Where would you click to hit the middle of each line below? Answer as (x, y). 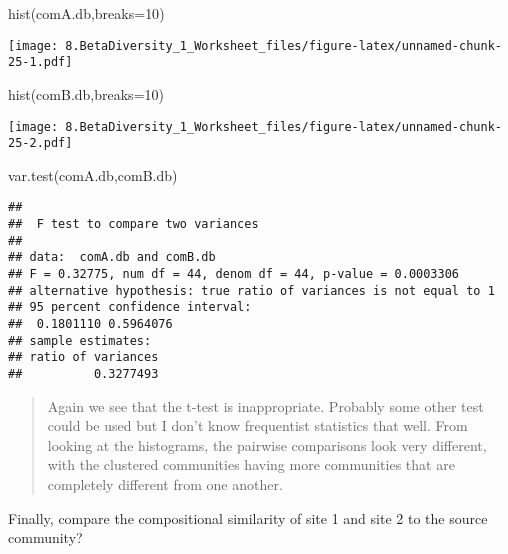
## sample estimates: (80, 340)
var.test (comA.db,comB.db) (93, 174)
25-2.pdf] (40, 143)
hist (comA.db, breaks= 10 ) (86, 13)
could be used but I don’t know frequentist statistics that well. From (257, 425)
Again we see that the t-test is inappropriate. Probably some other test (265, 405)
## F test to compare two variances (133, 224)
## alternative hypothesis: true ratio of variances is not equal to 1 (251, 290)
